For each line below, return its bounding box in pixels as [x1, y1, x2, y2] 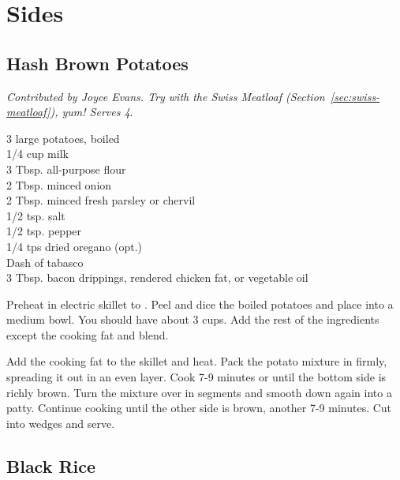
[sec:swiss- [330, 88, 380, 104]
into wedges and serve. [6, 414, 115, 431]
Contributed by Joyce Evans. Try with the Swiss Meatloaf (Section [6, 88, 325, 104]
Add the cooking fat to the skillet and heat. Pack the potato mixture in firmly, [6, 353, 387, 369]
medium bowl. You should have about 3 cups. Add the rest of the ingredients [6, 311, 379, 328]
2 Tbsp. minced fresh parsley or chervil [6, 192, 196, 208]
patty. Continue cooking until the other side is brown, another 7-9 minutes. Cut [6, 399, 392, 416]
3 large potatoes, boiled [6, 129, 120, 146]
